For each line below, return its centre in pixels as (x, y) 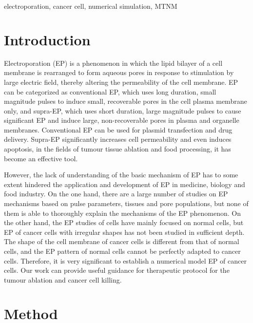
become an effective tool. (41, 158)
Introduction (47, 39)
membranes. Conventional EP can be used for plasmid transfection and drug (118, 129)
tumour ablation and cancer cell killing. (63, 279)
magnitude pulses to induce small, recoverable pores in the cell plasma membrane (126, 101)
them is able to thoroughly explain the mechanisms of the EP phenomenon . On (123, 213)
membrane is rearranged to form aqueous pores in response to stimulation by (119, 72)
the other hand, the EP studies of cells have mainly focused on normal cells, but (124, 222)
